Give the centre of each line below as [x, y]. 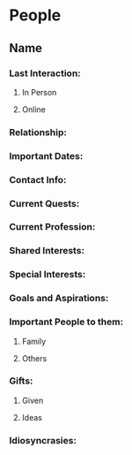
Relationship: [38, 132]
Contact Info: [38, 179]
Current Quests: [44, 203]
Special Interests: [48, 275]
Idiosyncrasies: [43, 440]
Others [34, 358]
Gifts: [21, 381]
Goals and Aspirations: [59, 299]
